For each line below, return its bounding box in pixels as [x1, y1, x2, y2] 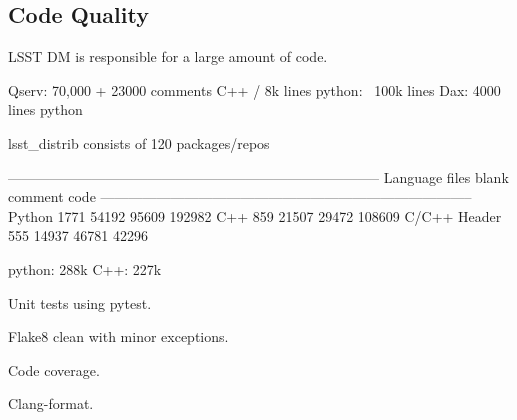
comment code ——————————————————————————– [8, 186, 472, 207]
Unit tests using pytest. [8, 292, 152, 313]
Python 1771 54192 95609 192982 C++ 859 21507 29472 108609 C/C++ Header [8, 205, 502, 226]
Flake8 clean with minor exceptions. [8, 326, 229, 347]
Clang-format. [8, 393, 94, 414]
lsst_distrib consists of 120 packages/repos [8, 132, 270, 153]
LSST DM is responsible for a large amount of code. [8, 46, 328, 67]
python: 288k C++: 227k [8, 258, 162, 279]
